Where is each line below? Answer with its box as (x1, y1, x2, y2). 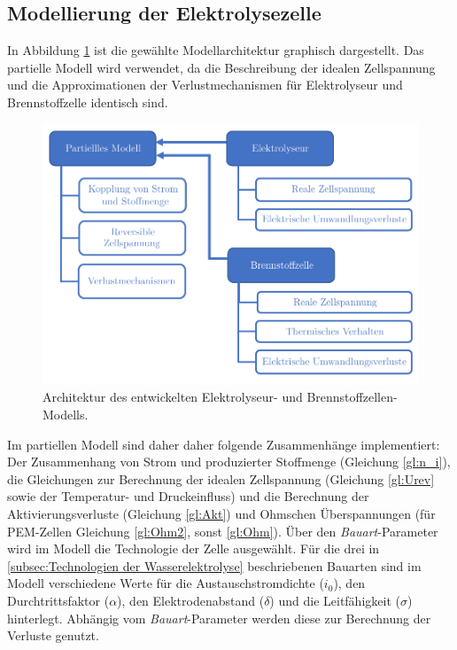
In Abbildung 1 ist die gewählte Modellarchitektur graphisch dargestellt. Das (7, 41, 424, 59)
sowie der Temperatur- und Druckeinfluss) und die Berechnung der (7, 487, 369, 505)
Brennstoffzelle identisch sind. (7, 92, 168, 111)
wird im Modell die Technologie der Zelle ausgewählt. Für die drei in (7, 539, 380, 558)
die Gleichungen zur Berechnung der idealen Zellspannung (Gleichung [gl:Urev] (7, 469, 435, 488)
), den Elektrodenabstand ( (117, 591, 265, 609)
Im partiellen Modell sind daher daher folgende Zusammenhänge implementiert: (7, 435, 440, 453)
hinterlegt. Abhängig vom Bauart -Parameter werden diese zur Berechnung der (7, 608, 431, 627)
